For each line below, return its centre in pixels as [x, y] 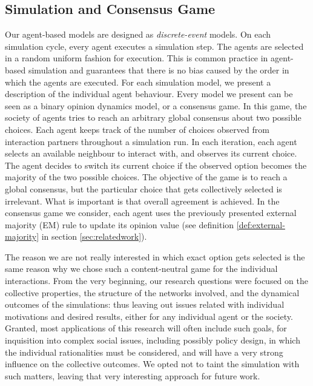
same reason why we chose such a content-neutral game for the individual [141, 269]
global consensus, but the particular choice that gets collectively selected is [143, 188]
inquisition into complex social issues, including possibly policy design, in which [153, 340]
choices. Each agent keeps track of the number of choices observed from [137, 129]
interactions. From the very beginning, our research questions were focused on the [156, 281]
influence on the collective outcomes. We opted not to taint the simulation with [152, 364]
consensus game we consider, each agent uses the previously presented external [151, 213]
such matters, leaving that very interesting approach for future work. [133, 375]
